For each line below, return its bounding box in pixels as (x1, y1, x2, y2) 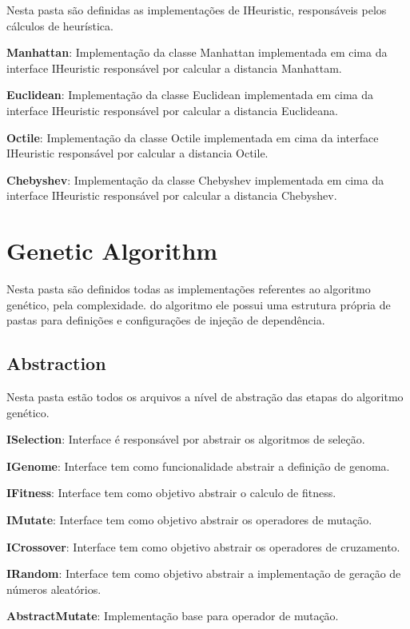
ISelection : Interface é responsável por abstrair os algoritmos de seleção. (6, 431, 365, 448)
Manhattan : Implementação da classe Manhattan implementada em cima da (6, 44, 388, 61)
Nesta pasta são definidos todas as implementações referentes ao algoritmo (6, 281, 371, 297)
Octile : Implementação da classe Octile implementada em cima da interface (6, 129, 379, 145)
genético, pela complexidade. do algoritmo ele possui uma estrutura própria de (6, 296, 391, 313)
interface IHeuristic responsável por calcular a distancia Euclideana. (6, 102, 338, 118)
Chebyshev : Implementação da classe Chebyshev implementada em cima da (6, 171, 384, 188)
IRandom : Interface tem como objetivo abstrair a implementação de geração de (6, 565, 401, 582)
